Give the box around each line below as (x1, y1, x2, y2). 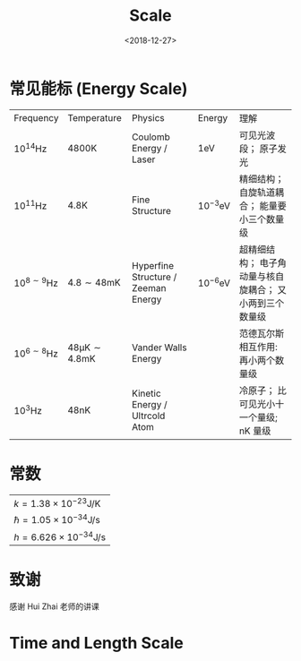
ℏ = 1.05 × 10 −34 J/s (13, 511, 100, 527)
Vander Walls (131, 341, 187, 354)
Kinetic (131, 387, 161, 399)
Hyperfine (131, 259, 175, 271)
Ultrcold (131, 409, 166, 422)
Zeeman (131, 281, 167, 294)
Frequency (13, 111, 59, 124)
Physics (131, 111, 166, 124)
